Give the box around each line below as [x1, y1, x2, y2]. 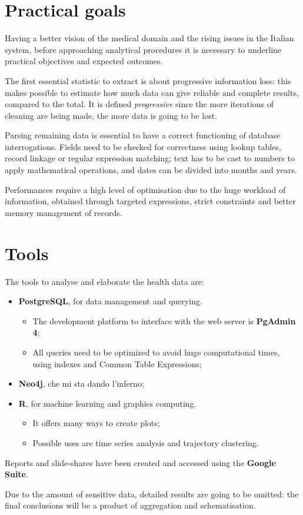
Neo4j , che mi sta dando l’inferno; [18, 377, 144, 390]
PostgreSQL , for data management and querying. [18, 295, 202, 307]
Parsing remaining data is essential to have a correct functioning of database [5, 129, 281, 141]
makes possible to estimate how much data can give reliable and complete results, [5, 86, 299, 98]
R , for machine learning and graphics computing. [18, 397, 197, 409]
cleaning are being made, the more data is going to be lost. [5, 109, 218, 121]
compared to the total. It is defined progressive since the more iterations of [5, 98, 274, 110]
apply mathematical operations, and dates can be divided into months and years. [5, 164, 297, 176]
